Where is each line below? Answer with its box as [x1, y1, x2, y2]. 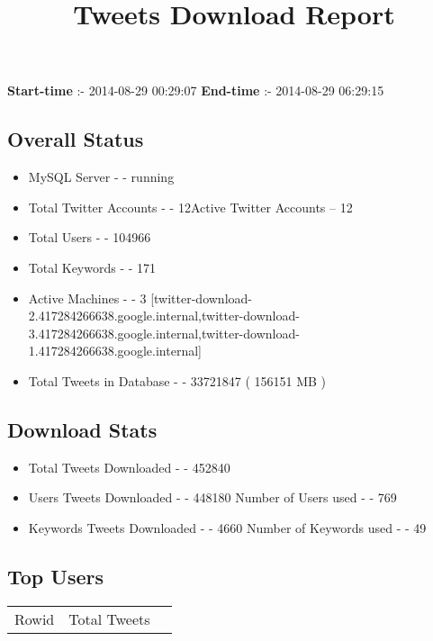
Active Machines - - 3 [28, 288, 147, 307]
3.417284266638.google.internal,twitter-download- [28, 323, 300, 342]
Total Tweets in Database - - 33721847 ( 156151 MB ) [28, 371, 327, 390]
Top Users [7, 562, 104, 590]
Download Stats [7, 415, 158, 443]
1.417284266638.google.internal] [28, 341, 202, 360]
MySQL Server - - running [28, 167, 175, 186]
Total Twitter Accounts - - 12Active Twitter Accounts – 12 [28, 197, 353, 216]
